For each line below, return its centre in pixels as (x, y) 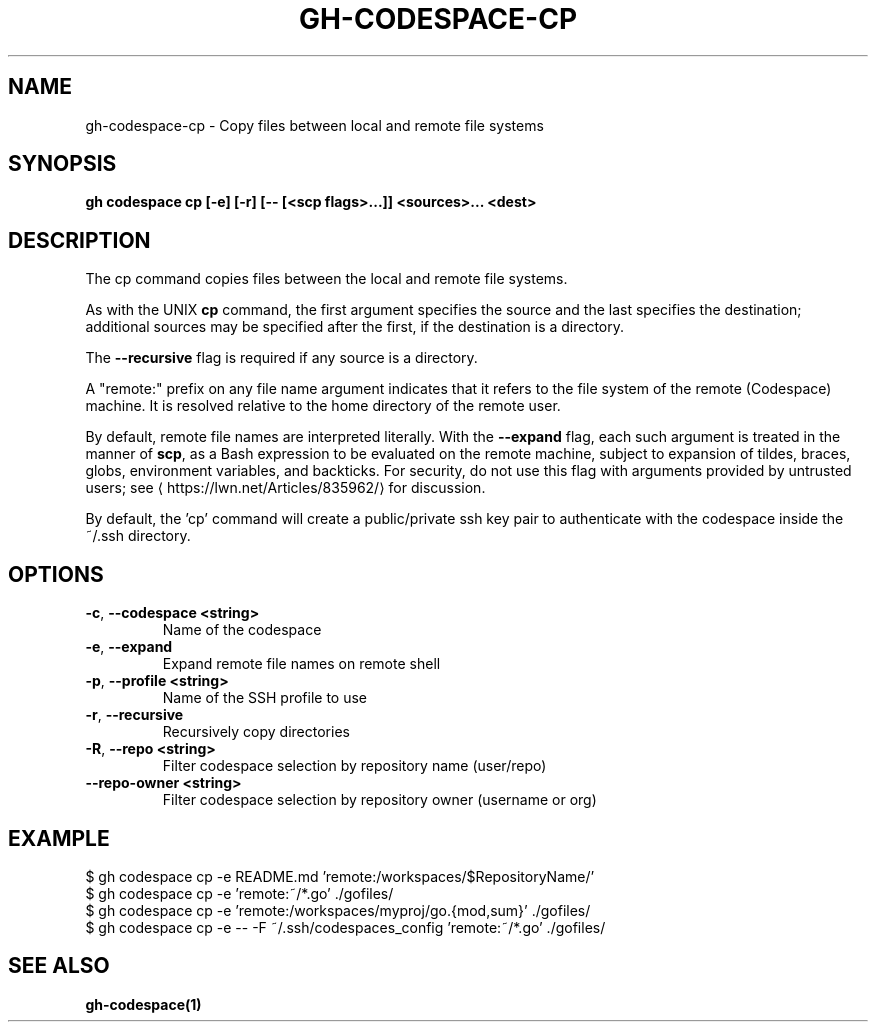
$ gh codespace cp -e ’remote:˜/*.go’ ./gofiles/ (239, 893)
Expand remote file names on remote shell (301, 664)
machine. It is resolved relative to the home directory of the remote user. (323, 406)
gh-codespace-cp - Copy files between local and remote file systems (314, 125)
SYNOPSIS (62, 164)
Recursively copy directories (256, 732)
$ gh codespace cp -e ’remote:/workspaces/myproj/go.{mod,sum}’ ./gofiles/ (338, 910)
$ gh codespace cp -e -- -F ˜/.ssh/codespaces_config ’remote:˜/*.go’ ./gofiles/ (345, 927)
